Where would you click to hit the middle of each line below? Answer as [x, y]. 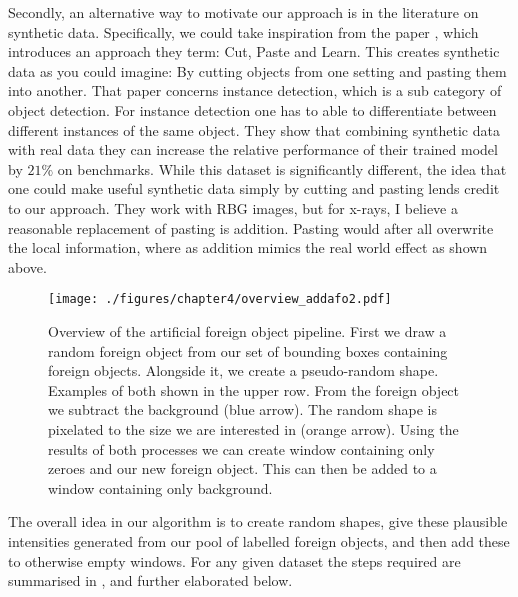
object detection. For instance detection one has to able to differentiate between [252, 109]
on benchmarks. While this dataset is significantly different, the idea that [282, 168]
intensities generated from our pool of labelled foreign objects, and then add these [259, 540]
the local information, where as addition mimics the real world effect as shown [248, 247]
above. [27, 266]
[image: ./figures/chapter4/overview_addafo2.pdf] [220, 299]
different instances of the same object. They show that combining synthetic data [254, 129]
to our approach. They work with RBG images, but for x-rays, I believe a [233, 207]
